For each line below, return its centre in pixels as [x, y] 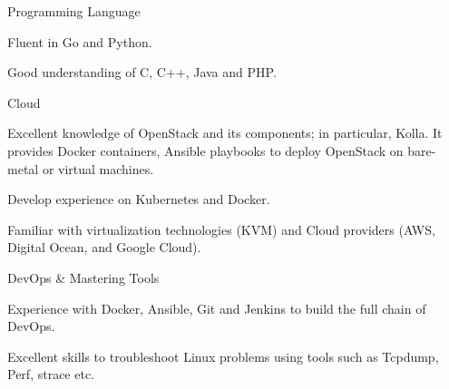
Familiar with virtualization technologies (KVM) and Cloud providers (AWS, [221, 229]
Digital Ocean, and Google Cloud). [104, 247]
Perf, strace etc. [51, 374]
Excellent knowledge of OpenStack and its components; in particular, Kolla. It [225, 133]
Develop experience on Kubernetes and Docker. [139, 199]
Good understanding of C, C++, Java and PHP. [142, 72]
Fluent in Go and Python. [80, 41]
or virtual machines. [98, 168]
